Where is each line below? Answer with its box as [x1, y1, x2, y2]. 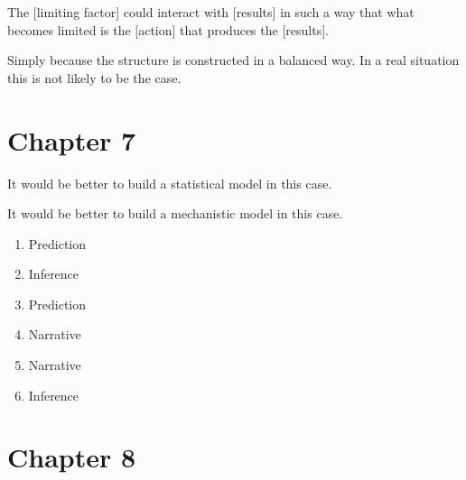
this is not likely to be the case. [7, 68, 182, 87]
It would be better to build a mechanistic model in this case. [7, 204, 343, 223]
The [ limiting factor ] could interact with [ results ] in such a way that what [7, 3, 415, 21]
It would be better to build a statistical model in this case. [7, 173, 332, 192]
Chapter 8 [7, 438, 136, 475]
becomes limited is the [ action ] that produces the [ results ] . [7, 20, 329, 39]
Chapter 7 [7, 121, 136, 158]
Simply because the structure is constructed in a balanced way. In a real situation [7, 51, 460, 69]
